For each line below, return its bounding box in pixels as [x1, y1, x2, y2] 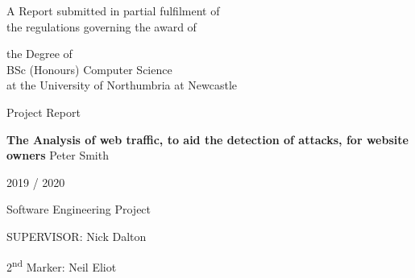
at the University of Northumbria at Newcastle [6, 77, 238, 93]
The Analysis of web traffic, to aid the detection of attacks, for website [6, 131, 409, 147]
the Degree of [6, 45, 73, 62]
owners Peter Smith [6, 147, 109, 164]
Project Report [6, 103, 81, 120]
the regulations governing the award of [6, 18, 197, 35]
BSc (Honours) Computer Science [6, 60, 172, 77]
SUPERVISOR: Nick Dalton [6, 227, 147, 244]
